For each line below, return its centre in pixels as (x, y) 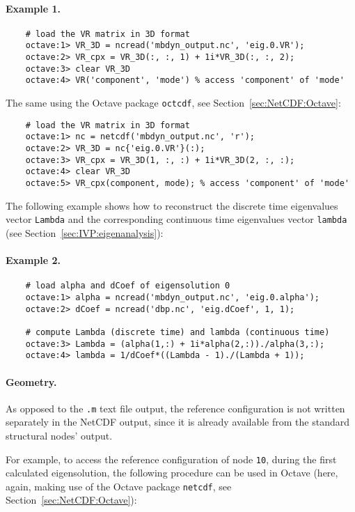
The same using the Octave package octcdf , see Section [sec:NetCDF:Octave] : (173, 103)
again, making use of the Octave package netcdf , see (119, 486)
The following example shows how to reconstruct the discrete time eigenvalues (172, 205)
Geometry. (31, 381)
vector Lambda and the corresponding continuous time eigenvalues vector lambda (176, 219)
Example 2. (33, 260)
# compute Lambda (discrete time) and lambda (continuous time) (177, 332)
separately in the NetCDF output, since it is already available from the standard (177, 422)
